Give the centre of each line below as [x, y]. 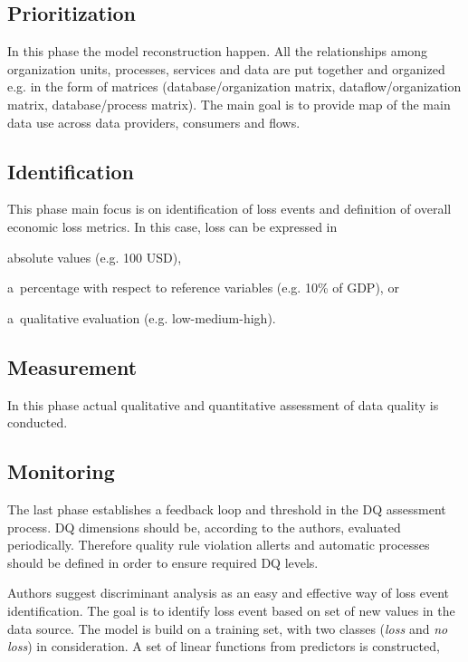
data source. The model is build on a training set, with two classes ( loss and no [228, 628]
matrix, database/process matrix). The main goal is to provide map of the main [229, 104]
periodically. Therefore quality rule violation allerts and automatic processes [219, 545]
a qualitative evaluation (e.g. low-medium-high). [142, 317]
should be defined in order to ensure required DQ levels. [163, 562]
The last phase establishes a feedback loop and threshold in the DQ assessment [227, 508]
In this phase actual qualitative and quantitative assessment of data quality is [223, 404]
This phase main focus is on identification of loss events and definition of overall [229, 209]
